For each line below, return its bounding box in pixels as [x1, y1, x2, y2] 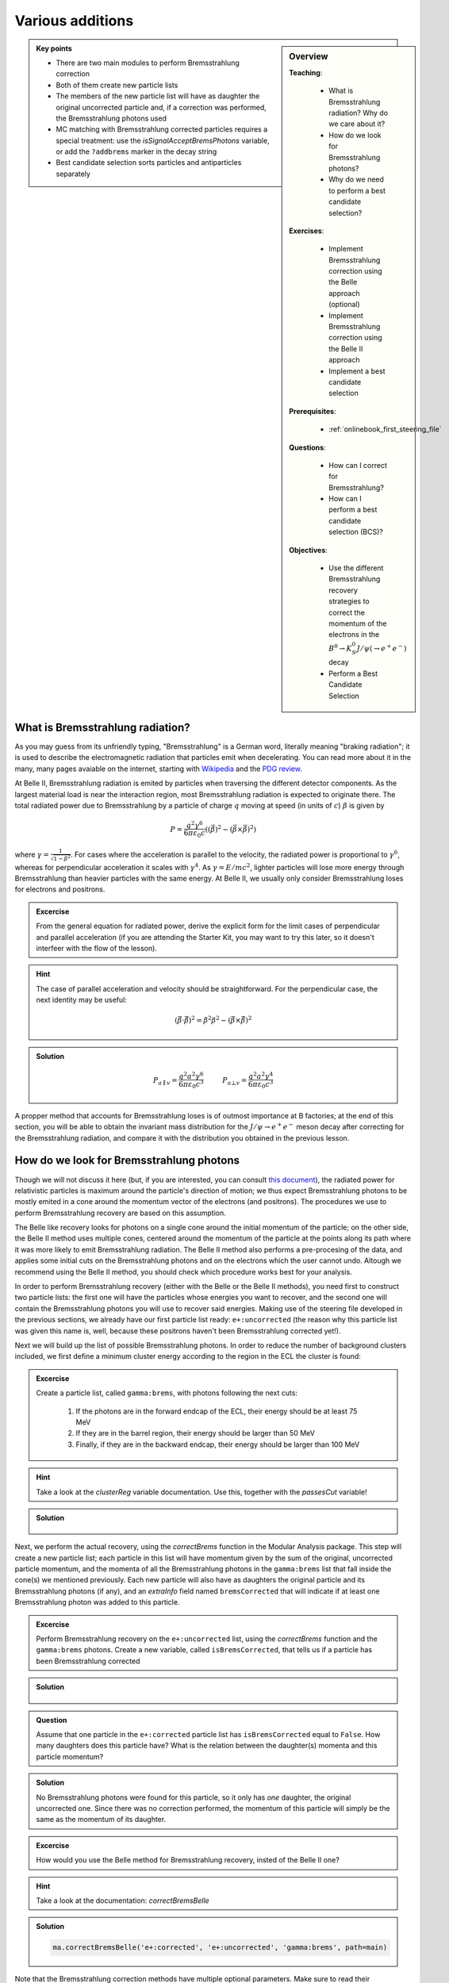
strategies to [328, 596, 370, 606]
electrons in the [328, 630, 380, 639]
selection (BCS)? [328, 527, 384, 537]
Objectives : [289, 545, 328, 554]
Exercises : [289, 226, 324, 236]
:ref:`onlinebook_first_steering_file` [328, 424, 442, 434]
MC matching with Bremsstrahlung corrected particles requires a [56, 125, 268, 134]
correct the [328, 608, 365, 617]
